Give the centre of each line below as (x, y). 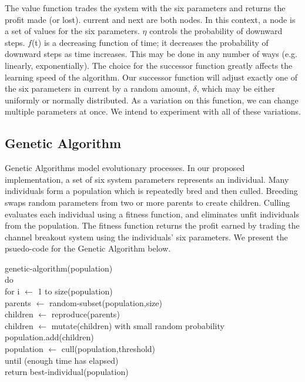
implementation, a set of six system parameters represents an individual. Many (147, 179)
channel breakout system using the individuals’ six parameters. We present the (146, 237)
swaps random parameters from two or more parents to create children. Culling (148, 202)
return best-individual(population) (67, 372)
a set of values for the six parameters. (72, 31)
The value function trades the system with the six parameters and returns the (145, 8)
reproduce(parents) (86, 314)
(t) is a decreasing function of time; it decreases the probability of (150, 42)
